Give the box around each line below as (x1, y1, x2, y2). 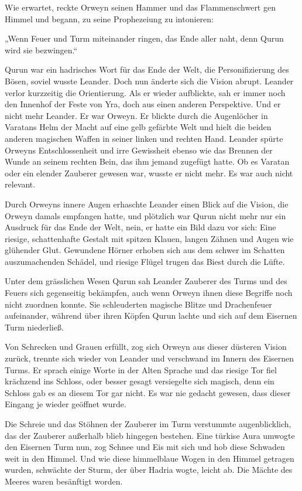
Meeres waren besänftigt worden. (5, 475, 123, 487)
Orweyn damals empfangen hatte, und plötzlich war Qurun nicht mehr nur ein (5, 209, 286, 221)
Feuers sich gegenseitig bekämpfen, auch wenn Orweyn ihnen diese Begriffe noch (5, 287, 293, 299)
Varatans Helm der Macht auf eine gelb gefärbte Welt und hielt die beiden (5, 121, 272, 133)
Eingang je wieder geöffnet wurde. (5, 398, 126, 410)
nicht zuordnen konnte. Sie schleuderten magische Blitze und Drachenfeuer (5, 298, 272, 310)
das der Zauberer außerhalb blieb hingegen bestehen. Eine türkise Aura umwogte (5, 429, 295, 441)
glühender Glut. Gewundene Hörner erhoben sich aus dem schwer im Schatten (5, 244, 285, 256)
